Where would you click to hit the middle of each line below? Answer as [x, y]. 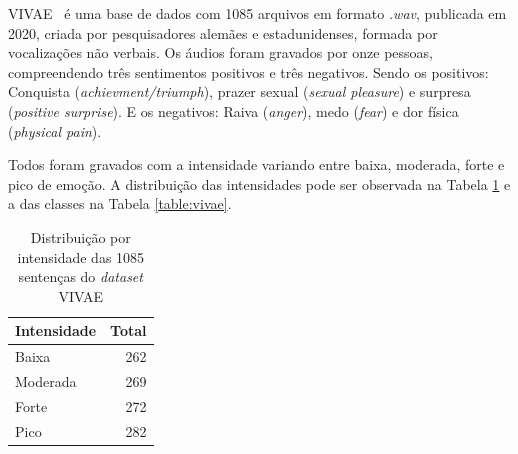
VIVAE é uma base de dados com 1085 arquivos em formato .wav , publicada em [257, 13]
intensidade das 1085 [81, 256]
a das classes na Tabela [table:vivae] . [120, 203]
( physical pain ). [55, 130]
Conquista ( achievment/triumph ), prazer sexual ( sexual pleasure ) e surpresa [239, 91]
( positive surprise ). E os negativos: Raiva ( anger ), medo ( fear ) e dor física [233, 110]
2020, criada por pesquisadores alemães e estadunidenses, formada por [223, 32]
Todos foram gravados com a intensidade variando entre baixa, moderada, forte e [256, 164]
